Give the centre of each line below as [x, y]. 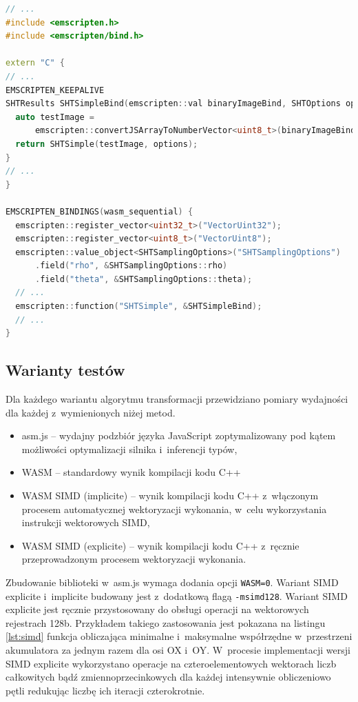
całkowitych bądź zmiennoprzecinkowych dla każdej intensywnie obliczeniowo [168, 677]
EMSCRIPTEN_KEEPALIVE [55, 90]
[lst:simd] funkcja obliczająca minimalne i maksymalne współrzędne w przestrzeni [179, 636]
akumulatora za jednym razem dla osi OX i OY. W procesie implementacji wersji [178, 650]
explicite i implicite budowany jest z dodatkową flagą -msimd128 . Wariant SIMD [177, 595]
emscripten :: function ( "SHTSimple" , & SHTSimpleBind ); [139, 307]
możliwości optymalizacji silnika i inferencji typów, [129, 449]
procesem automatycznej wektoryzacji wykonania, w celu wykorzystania [174, 509]
